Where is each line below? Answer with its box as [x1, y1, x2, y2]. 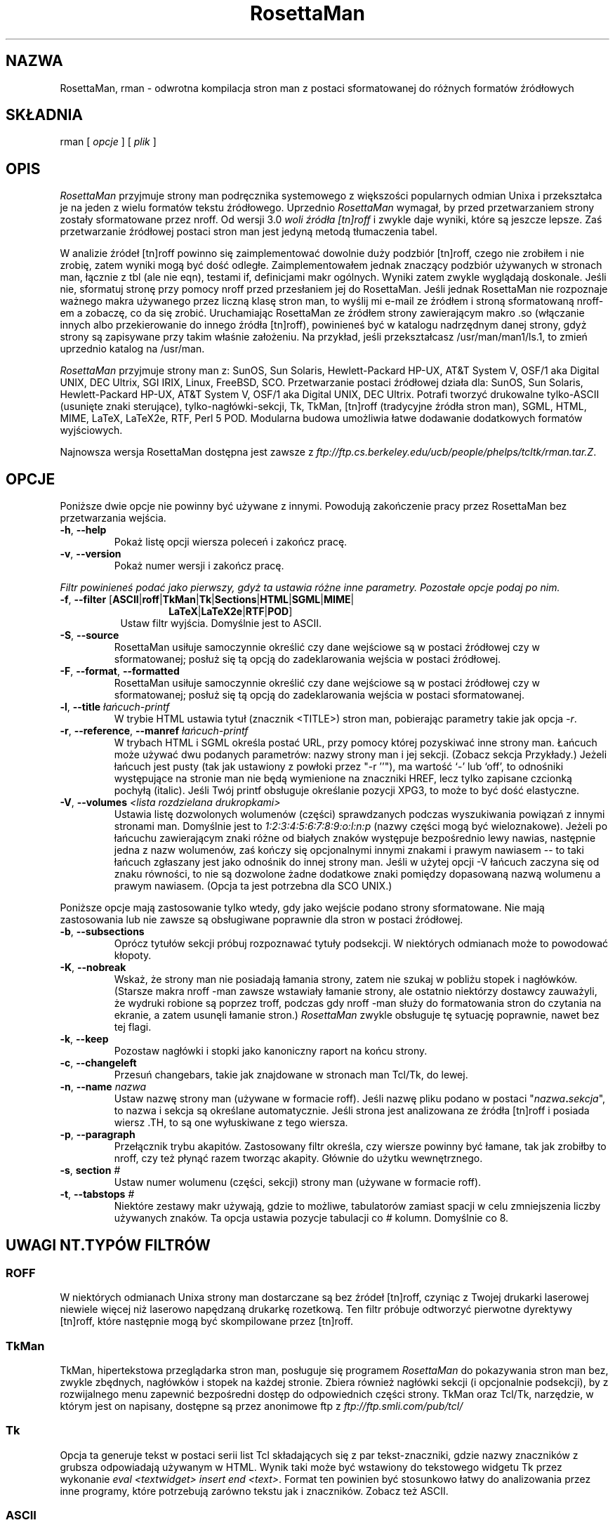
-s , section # [60, 1164, 121, 1177]
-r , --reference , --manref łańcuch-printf [60, 725, 249, 737]
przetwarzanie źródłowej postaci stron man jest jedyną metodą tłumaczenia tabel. [60, 225, 437, 238]
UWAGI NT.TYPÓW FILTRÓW [6, 1236, 211, 1254]
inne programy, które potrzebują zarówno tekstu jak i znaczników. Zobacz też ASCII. [60, 1484, 449, 1497]
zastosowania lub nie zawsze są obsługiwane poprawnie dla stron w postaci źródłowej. [60, 913, 463, 926]
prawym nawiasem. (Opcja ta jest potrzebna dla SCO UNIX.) [114, 880, 392, 892]
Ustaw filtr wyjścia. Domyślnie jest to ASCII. [120, 617, 322, 630]
